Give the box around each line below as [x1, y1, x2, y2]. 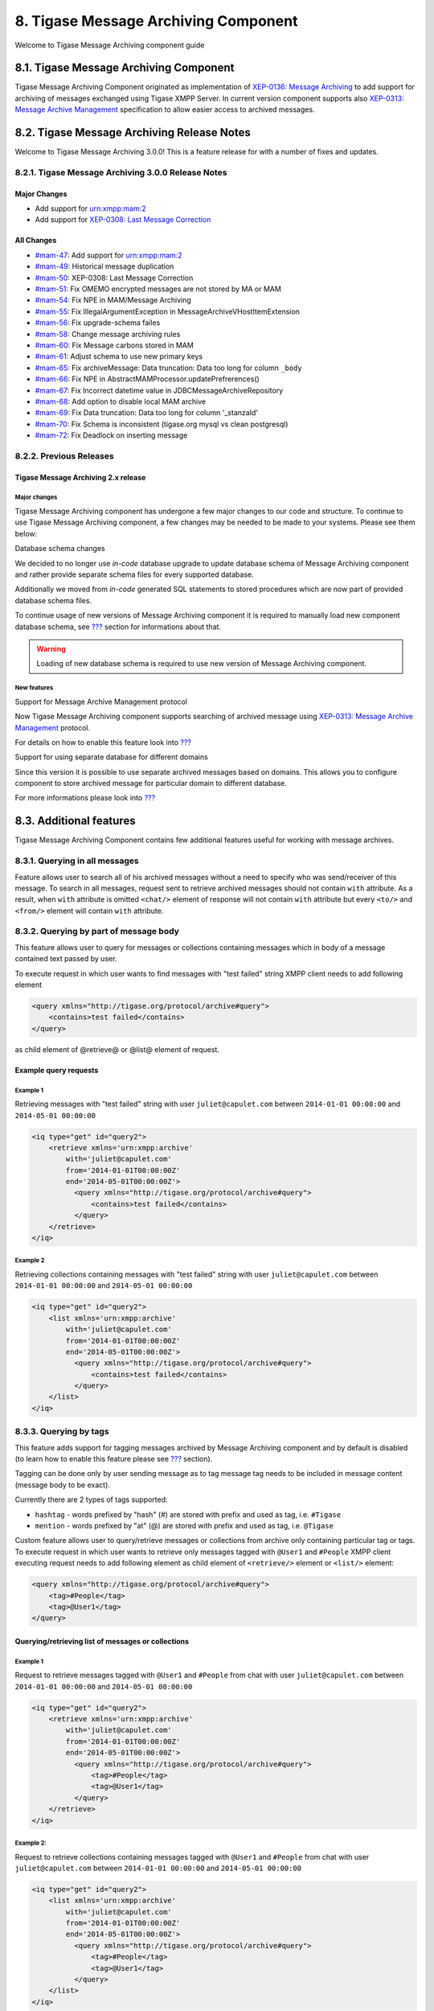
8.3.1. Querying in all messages [14, 855, 140, 866]
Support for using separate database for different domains [14, 752, 208, 762]
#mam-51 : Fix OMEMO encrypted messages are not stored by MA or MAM [35, 284, 281, 294]
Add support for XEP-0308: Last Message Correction [35, 215, 211, 224]
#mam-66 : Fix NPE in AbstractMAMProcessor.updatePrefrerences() [35, 374, 260, 384]
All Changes [14, 236, 57, 245]
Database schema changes [14, 544, 105, 553]
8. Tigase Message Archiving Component [14, 12, 298, 30]
